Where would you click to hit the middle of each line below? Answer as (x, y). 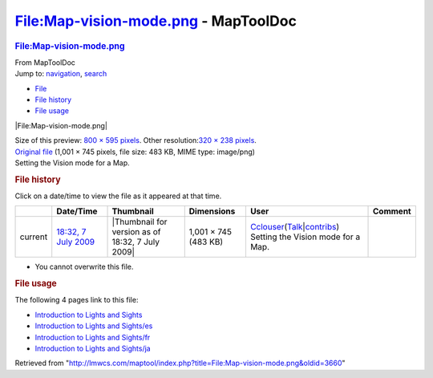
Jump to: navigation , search (61, 74)
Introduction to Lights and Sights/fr (93, 337)
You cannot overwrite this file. (84, 267)
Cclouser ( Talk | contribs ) (295, 227)
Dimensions (212, 211)
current (34, 237)
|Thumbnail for (140, 222)
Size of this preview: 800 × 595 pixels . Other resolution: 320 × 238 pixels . (136, 140)
